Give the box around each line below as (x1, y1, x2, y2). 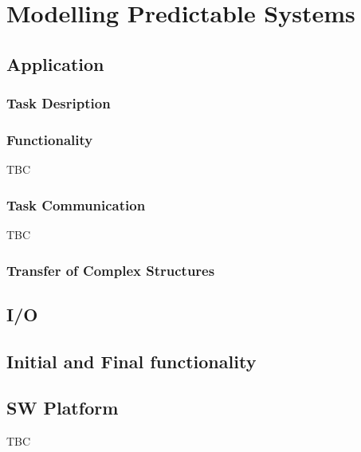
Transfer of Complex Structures (6, 260, 215, 280)
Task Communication (6, 195, 146, 214)
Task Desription (6, 93, 111, 113)
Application (6, 51, 104, 76)
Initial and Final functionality (6, 348, 257, 373)
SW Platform (6, 395, 119, 420)
